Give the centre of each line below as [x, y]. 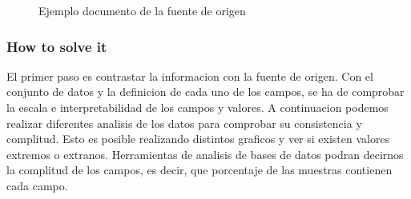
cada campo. [37, 185]
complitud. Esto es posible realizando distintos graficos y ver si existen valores [198, 139]
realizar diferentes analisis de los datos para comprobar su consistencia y [184, 123]
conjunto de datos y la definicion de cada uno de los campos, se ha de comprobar [205, 92]
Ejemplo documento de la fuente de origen [142, 10]
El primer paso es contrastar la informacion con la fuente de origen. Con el [190, 76]
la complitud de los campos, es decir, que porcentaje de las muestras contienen [199, 170]
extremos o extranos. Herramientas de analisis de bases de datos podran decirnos [205, 154]
